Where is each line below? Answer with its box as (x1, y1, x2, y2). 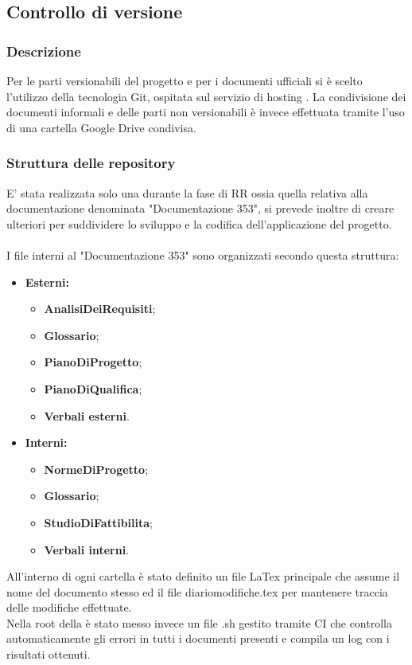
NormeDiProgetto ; (44, 460, 149, 477)
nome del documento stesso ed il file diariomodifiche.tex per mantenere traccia (6, 583, 388, 600)
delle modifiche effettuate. (6, 599, 132, 616)
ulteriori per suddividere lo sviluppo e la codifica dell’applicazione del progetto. (6, 215, 392, 232)
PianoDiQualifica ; (44, 380, 142, 397)
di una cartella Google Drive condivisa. (6, 119, 196, 135)
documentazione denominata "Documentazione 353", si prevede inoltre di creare (6, 200, 395, 217)
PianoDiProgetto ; (44, 354, 142, 370)
